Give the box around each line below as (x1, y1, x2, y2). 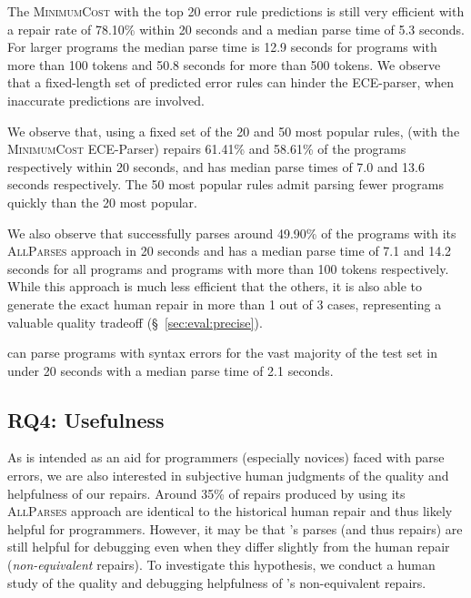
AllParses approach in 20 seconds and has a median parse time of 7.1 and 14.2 (7, 241, 452, 260)
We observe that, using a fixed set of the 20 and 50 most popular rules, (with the (7, 121, 460, 140)
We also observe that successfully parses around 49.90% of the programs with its (7, 223, 456, 242)
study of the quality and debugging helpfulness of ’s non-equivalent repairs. (7, 573, 426, 592)
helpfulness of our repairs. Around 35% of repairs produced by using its (7, 483, 406, 502)
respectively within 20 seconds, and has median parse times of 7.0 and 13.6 (7, 157, 426, 176)
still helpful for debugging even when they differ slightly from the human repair (7, 537, 450, 556)
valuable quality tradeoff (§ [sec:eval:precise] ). (7, 312, 263, 331)
